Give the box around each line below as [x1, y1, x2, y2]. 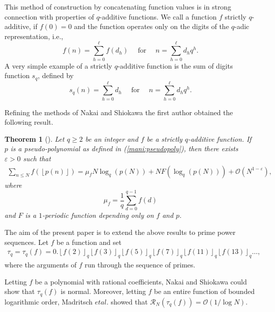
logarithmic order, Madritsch [4, 296, 93, 306]
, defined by [37, 70, 74, 81]
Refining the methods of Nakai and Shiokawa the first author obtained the [4, 107, 233, 117]
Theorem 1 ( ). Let [4, 133, 64, 144]
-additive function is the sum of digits [117, 60, 233, 71]
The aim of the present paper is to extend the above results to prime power [4, 226, 236, 237]
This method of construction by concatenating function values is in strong [4, 2, 231, 12]
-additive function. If [187, 133, 251, 144]
